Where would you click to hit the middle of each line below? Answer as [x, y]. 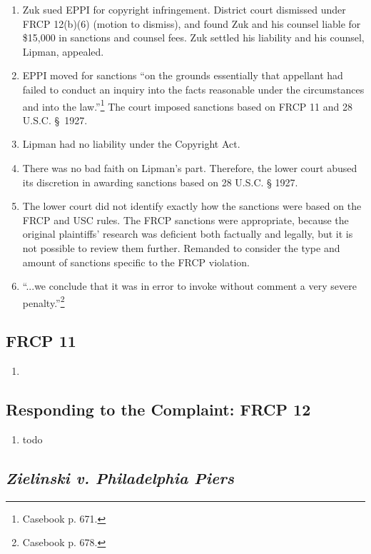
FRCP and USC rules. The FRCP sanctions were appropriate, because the [185, 220]
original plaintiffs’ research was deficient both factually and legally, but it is [188, 234]
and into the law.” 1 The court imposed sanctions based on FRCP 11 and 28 [187, 105]
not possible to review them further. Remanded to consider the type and [181, 247]
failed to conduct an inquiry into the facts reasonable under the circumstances [193, 89]
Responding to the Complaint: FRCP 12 [158, 409]
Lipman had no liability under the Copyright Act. [131, 144]
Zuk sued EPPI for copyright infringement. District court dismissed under [184, 9]
